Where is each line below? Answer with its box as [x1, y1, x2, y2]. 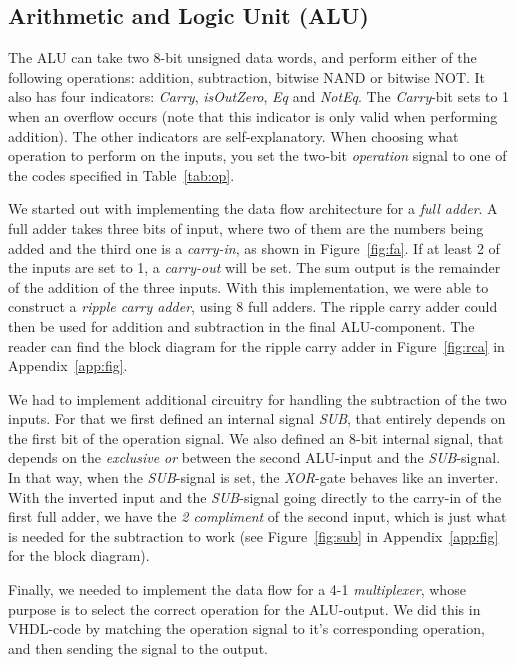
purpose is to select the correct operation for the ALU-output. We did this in [8, 598, 481, 619]
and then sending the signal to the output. [8, 637, 268, 658]
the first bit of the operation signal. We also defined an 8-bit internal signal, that [8, 427, 504, 448]
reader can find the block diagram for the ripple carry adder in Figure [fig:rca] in [8, 335, 505, 356]
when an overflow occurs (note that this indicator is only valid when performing [8, 105, 498, 126]
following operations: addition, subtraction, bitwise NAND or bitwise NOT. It [8, 66, 486, 87]
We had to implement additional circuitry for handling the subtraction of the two [8, 388, 507, 409]
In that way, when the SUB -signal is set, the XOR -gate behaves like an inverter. [8, 467, 499, 488]
